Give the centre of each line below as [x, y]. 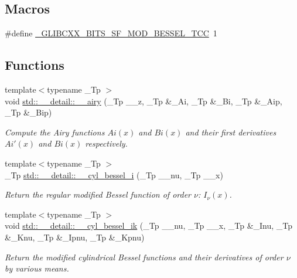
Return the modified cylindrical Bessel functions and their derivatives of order [144, 257]
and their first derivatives [231, 132]
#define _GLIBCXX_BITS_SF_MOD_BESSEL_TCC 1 [111, 33]
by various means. [37, 268]
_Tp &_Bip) [28, 112]
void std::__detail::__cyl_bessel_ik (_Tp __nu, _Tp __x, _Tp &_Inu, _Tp [149, 226]
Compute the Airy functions [55, 132]
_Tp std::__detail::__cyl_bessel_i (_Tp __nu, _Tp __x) [114, 174]
